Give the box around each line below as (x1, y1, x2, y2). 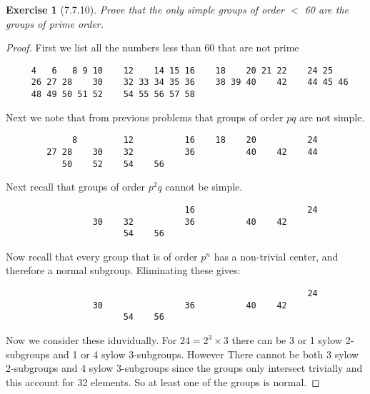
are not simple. (299, 109, 365, 124)
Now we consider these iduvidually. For (6, 333, 177, 348)
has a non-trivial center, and (214, 248, 339, 263)
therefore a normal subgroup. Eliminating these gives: (6, 263, 241, 278)
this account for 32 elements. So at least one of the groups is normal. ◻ (6, 374, 320, 389)
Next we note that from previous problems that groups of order (6, 109, 284, 124)
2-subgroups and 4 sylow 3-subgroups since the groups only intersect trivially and (6, 360, 363, 375)
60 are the (304, 2, 349, 16)
